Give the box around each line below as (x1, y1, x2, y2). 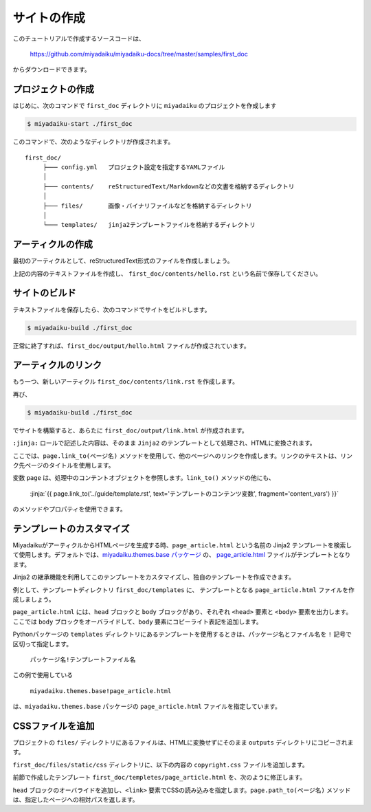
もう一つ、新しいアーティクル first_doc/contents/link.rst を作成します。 (12, 377, 238, 386)
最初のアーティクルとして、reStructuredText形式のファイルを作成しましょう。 (12, 256, 234, 265)
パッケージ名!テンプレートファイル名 (30, 655, 136, 663)
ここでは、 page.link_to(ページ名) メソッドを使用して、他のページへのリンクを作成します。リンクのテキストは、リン (12, 451, 353, 460)
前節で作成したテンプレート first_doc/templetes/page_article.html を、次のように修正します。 (12, 773, 306, 782)
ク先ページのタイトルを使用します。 (12, 461, 115, 469)
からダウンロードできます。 (12, 65, 91, 74)
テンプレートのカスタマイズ (12, 523, 130, 534)
